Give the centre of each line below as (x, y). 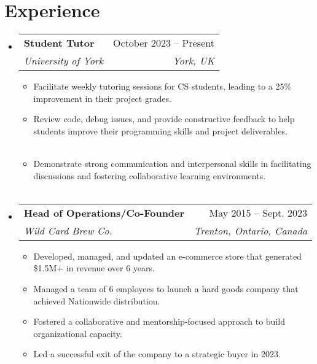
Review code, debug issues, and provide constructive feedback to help (164, 119)
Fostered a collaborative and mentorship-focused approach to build (159, 321)
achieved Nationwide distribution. (97, 300)
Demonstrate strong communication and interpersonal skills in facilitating (172, 164)
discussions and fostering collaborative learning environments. (150, 175)
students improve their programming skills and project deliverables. (160, 130)
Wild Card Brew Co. (68, 230)
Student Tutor (59, 43)
